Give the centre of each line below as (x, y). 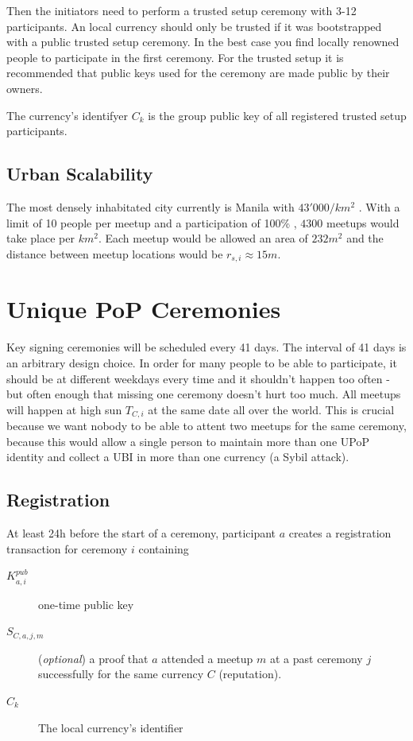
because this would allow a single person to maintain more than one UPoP (188, 441)
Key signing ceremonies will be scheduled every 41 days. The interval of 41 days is (206, 347)
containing (164, 548)
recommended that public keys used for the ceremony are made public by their (198, 73)
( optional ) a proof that (93, 658)
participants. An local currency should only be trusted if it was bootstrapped (194, 26)
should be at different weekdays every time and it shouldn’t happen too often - (198, 378)
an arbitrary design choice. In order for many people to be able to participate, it (202, 362)
